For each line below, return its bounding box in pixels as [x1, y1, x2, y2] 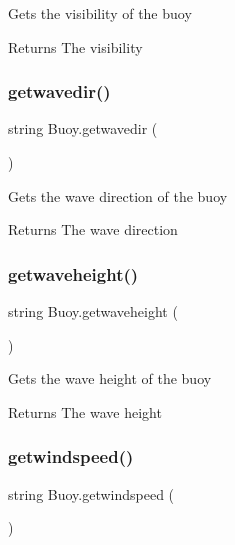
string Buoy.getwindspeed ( [8, 483, 175, 504]
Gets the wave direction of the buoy [8, 185, 228, 206]
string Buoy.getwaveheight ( [8, 301, 178, 321]
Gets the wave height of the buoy [8, 368, 212, 389]
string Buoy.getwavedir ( [8, 118, 158, 139]
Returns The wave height [8, 401, 162, 422]
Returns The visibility [8, 36, 143, 57]
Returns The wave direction [8, 219, 178, 240]
